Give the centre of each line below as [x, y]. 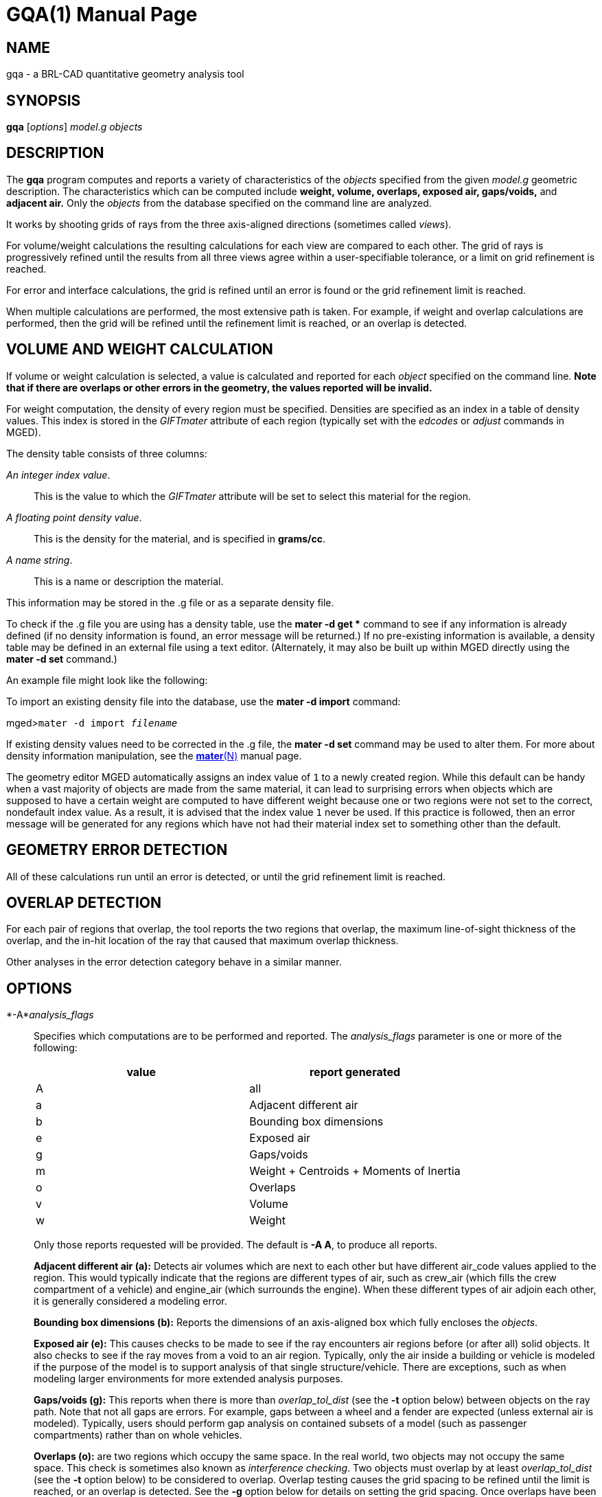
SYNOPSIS [44, 100]
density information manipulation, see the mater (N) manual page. [154, 755]
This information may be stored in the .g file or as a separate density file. [170, 602]
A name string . [39, 560]
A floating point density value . [74, 517]
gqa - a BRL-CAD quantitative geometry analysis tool [125, 74]
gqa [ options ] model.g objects [74, 127]
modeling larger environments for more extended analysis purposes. [188, 1379]
